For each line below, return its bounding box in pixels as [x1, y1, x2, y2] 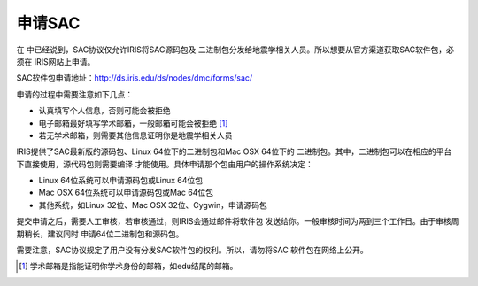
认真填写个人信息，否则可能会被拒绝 [38, 105, 171, 116]
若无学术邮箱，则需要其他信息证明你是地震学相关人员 [38, 129, 233, 141]
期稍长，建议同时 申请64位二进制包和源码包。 [16, 228, 184, 239]
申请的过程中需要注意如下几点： [16, 89, 133, 99]
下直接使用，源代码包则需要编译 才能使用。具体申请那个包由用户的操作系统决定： [16, 158, 313, 169]
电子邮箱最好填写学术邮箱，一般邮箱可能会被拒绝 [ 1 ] [38, 118, 228, 128]
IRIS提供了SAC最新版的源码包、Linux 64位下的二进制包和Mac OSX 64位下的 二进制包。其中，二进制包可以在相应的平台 [16, 146, 452, 157]
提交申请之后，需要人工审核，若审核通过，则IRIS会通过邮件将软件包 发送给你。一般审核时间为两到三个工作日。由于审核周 [16, 216, 459, 227]
